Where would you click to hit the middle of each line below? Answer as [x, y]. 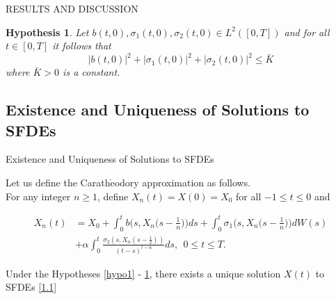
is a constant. [91, 72]
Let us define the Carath [58, 183]
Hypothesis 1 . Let [47, 32]
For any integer [38, 196]
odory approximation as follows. [183, 183]
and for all [307, 32]
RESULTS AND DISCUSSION [72, 8]
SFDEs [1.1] [31, 287]
